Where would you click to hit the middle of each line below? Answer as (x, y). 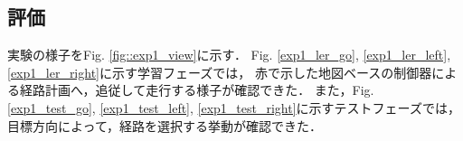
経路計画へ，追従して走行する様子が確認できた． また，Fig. (197, 90)
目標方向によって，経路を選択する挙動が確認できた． (165, 125)
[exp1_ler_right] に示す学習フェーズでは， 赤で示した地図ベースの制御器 (220, 72)
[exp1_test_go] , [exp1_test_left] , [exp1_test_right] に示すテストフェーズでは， (234, 107)
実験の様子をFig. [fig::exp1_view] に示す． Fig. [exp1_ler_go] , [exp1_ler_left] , (229, 55)
